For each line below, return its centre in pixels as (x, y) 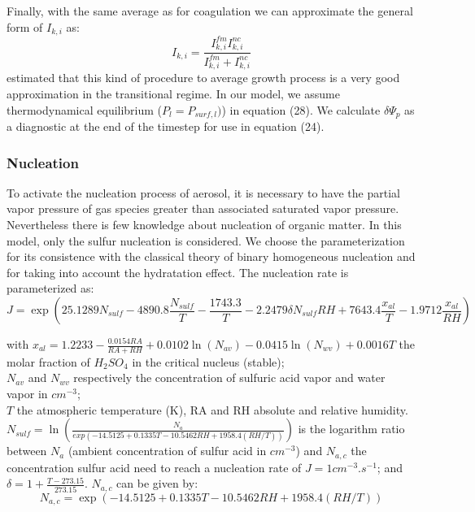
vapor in (27, 394)
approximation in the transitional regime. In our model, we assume (173, 93)
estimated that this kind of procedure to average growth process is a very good (203, 78)
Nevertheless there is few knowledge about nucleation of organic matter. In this (204, 225)
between (27, 451)
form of (25, 26)
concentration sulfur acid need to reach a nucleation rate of (154, 467)
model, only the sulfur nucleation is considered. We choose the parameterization (206, 240)
